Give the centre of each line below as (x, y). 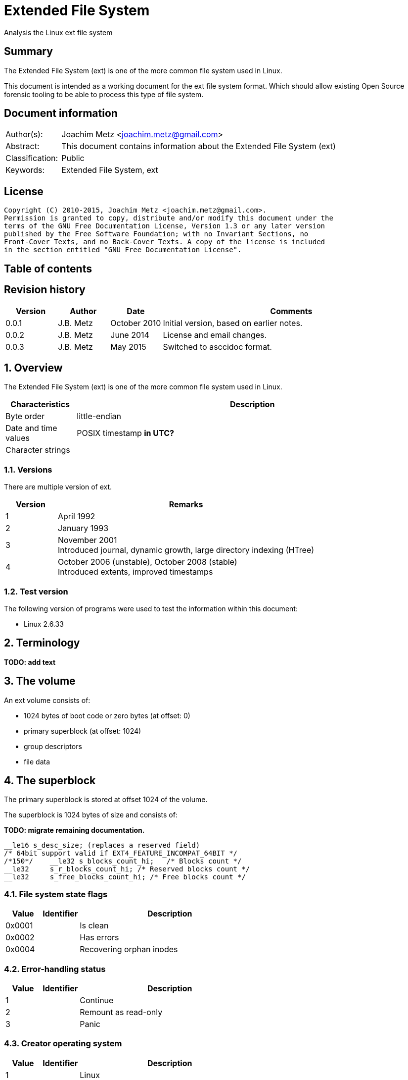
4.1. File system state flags (56, 894)
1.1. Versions (28, 469)
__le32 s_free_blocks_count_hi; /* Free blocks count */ (125, 877)
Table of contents (48, 269)
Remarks (186, 505)
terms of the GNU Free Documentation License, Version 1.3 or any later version (165, 226)
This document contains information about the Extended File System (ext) (199, 146)
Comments (291, 311)
